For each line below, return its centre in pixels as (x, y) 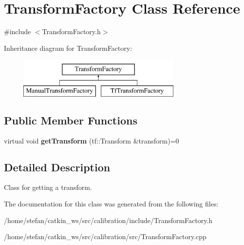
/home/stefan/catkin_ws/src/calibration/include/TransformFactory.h (108, 220)
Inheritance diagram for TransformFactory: (68, 48)
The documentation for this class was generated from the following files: (111, 204)
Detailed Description (57, 167)
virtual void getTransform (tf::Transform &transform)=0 (92, 140)
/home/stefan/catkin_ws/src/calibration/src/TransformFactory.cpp (105, 236)
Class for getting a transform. (48, 187)
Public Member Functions (71, 120)
